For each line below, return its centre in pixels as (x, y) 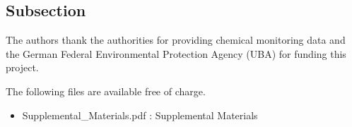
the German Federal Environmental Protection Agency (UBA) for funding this (176, 53)
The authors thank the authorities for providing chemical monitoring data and (176, 40)
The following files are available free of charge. (106, 91)
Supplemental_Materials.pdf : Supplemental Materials (140, 115)
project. (22, 67)
